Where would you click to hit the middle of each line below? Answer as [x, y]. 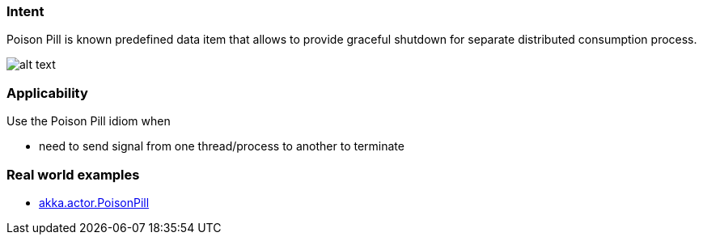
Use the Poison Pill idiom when [89, 121]
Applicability [47, 93]
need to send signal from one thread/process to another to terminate [222, 146]
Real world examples [73, 174]
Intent [25, 11]
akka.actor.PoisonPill [94, 202]
